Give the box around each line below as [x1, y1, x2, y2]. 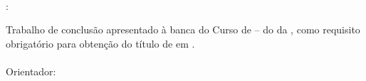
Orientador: [6, 63, 56, 78]
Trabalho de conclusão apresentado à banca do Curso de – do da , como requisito [6, 22, 360, 37]
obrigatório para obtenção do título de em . [6, 36, 195, 50]
